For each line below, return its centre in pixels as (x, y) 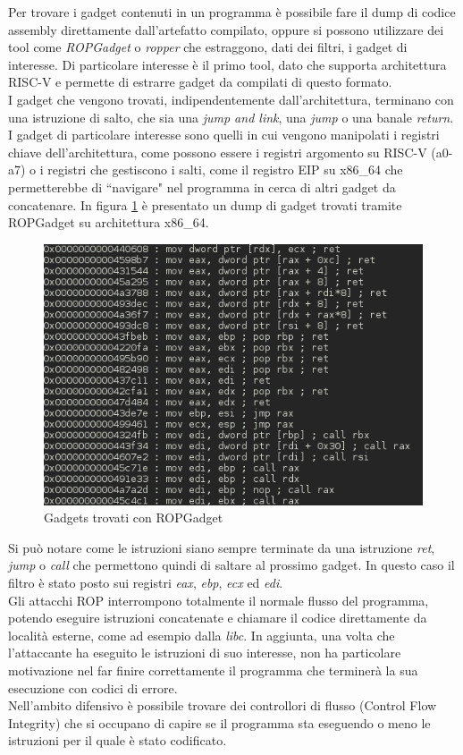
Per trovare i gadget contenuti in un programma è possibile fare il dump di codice (232, 12)
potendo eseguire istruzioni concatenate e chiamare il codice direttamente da (218, 618)
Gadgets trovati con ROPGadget (134, 517)
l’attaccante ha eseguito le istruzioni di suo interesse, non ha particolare (205, 653)
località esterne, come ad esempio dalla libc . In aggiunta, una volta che (202, 635)
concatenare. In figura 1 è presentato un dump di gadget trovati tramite (205, 204)
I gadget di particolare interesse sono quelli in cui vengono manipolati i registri (224, 135)
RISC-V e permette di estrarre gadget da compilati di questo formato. (200, 82)
